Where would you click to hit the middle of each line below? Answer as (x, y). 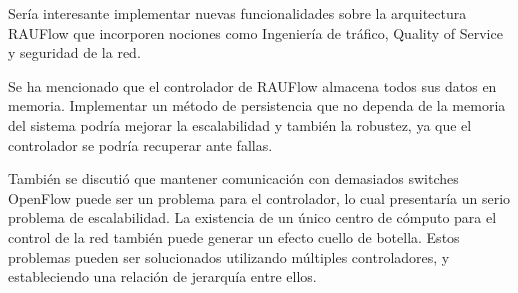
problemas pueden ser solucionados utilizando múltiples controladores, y (229, 256)
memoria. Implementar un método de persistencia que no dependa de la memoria (257, 105)
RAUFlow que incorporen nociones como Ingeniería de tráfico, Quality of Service (255, 32)
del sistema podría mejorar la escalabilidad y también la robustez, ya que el (240, 124)
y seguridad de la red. (74, 52)
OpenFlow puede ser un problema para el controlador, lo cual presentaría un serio (259, 197)
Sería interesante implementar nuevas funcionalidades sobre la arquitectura (237, 13)
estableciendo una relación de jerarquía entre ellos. (162, 276)
